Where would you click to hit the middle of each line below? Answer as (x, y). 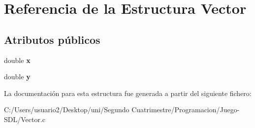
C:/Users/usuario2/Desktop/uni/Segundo (67, 110)
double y (17, 77)
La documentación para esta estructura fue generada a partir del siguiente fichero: (128, 93)
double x (17, 60)
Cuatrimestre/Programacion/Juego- (186, 110)
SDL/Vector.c (25, 119)
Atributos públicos (52, 39)
